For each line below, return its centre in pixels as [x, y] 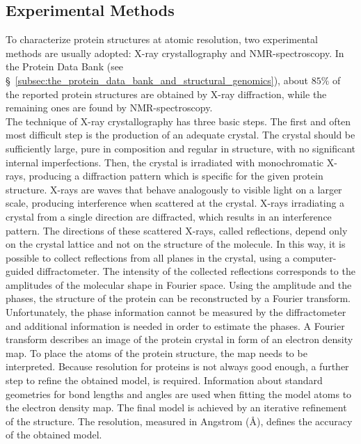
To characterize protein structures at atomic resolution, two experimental [162, 39]
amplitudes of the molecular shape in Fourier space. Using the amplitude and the [179, 284]
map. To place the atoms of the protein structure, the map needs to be [157, 352]
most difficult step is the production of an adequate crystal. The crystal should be [180, 135]
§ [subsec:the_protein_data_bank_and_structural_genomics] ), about [157, 80]
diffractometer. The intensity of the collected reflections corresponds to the [196, 271]
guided [20, 271]
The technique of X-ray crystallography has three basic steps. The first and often [178, 121]
